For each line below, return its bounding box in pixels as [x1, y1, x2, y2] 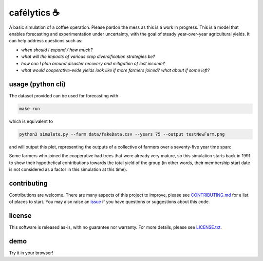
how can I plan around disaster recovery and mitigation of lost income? [21, 60, 165, 66]
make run [19, 106, 40, 112]
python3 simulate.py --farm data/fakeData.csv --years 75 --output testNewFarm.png [19, 131, 225, 137]
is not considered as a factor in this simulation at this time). [9, 166, 128, 172]
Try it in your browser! [9, 250, 54, 256]
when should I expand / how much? [21, 47, 93, 53]
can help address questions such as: [9, 38, 83, 44]
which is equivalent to [9, 118, 53, 124]
